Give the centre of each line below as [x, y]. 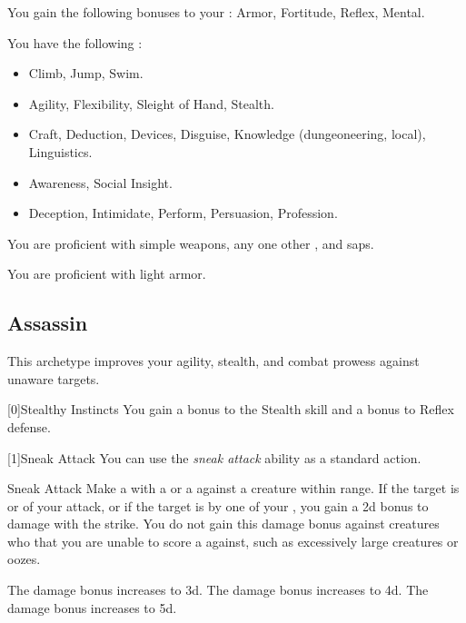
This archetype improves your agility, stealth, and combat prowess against [213, 361]
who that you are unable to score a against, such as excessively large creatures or [233, 541]
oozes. [24, 559]
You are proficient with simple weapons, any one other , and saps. [191, 243]
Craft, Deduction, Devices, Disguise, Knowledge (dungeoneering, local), [227, 134]
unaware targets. [54, 378]
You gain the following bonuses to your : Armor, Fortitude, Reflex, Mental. [216, 12]
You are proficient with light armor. [107, 274]
